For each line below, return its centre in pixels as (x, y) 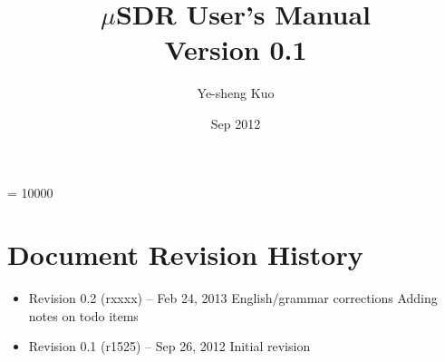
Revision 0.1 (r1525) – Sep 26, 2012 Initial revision (169, 346)
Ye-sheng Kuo (236, 93)
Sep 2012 (236, 123)
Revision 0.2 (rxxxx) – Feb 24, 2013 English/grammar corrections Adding (233, 298)
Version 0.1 (236, 49)
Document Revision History (185, 254)
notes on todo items (83, 315)
